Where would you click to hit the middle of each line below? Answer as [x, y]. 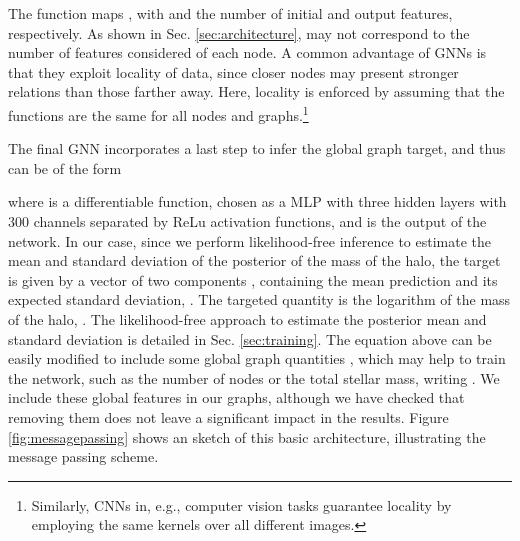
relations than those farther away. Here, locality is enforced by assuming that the [256, 91]
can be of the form [65, 167]
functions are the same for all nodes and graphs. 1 [158, 113]
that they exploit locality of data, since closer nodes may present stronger [233, 71]
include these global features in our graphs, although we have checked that [236, 397]
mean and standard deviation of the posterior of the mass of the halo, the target [254, 260]
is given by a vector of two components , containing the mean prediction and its [253, 279]
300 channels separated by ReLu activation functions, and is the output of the [247, 221]
